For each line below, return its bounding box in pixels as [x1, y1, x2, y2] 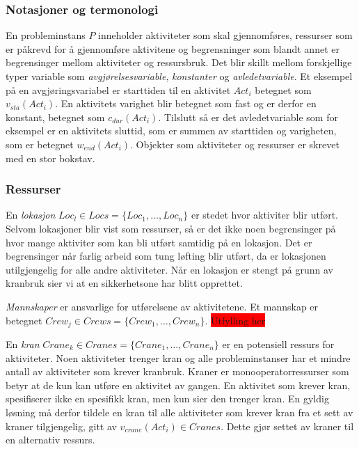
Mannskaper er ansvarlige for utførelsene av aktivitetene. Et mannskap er [6, 299, 319, 313]
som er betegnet [6, 136, 74, 151]
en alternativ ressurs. [6, 432, 95, 447]
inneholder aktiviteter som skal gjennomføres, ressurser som [98, 28, 353, 42]
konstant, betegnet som [6, 109, 105, 124]
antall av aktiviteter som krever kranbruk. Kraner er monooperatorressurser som [6, 364, 349, 379]
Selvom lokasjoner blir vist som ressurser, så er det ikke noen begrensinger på [6, 221, 336, 235]
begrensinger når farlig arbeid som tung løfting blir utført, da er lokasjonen [6, 249, 326, 263]
